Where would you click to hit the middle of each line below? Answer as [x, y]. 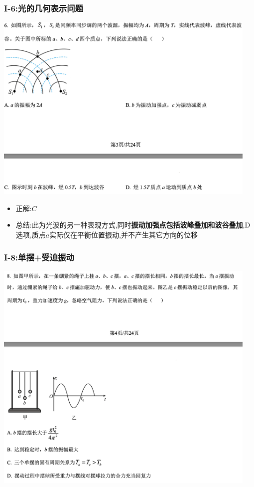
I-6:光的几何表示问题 [44, 8]
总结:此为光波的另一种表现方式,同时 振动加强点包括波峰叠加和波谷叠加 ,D [133, 225]
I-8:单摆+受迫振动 [39, 257]
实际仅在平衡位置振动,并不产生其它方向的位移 [124, 235]
